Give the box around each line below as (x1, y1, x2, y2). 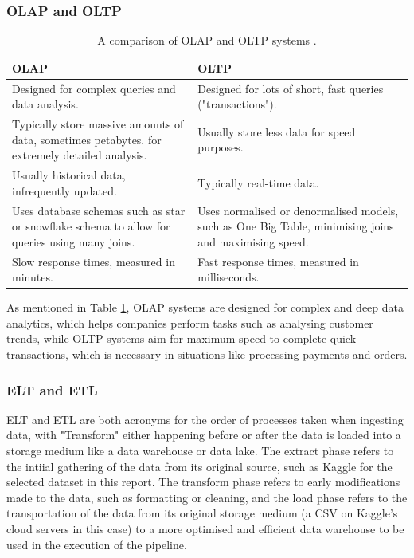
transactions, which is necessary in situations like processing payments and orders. (6, 346, 408, 363)
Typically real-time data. (197, 174, 319, 191)
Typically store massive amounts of (12, 116, 184, 132)
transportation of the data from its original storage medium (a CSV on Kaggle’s (6, 505, 398, 521)
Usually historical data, (12, 167, 126, 183)
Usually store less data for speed (197, 123, 356, 139)
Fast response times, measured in (197, 253, 359, 269)
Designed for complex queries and (12, 80, 176, 96)
